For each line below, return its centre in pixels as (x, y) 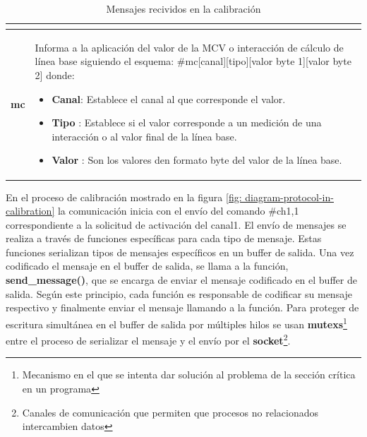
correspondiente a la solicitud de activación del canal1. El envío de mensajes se (176, 224)
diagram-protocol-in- (289, 197)
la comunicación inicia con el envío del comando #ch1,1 (178, 211)
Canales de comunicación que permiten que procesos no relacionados (170, 412)
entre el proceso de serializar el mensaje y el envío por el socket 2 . (148, 339)
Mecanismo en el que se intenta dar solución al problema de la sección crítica (189, 375)
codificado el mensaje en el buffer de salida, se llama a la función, (147, 266)
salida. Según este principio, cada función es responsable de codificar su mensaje (179, 293)
